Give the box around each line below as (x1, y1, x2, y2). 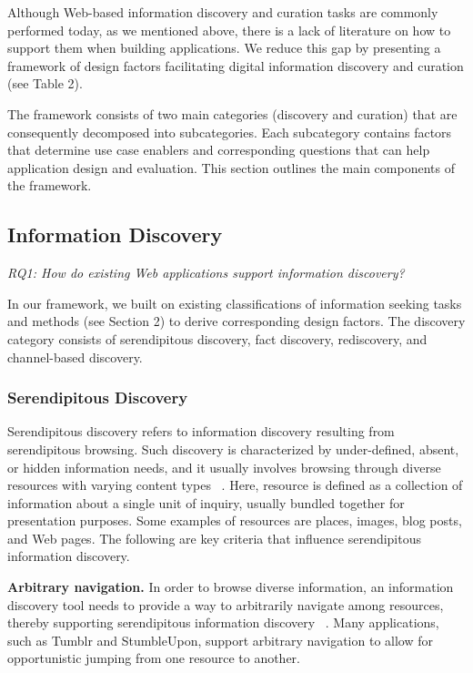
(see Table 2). (7, 74, 83, 93)
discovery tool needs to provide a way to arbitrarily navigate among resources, (7, 595, 444, 614)
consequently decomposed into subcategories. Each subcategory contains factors (7, 122, 452, 141)
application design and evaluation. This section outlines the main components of (7, 158, 455, 177)
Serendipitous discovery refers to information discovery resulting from (7, 422, 395, 441)
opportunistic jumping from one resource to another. (7, 648, 300, 668)
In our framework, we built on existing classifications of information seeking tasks (7, 293, 462, 312)
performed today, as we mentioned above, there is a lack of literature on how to (7, 20, 451, 39)
